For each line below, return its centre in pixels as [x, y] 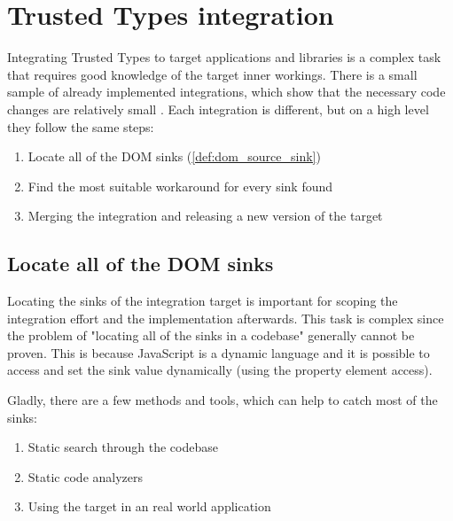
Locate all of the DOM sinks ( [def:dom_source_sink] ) [174, 156]
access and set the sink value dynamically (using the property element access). [220, 370]
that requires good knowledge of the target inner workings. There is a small [212, 74]
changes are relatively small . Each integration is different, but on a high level [218, 109]
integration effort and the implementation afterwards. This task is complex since [226, 318]
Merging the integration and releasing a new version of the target [205, 216]
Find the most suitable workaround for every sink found [180, 186]
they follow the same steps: [81, 126]
